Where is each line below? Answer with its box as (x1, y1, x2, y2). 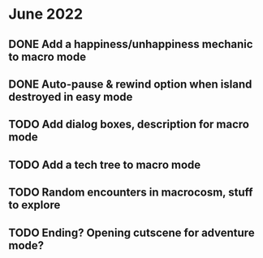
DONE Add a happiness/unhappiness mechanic (8, 37, 253, 51)
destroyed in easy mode (8, 90, 133, 104)
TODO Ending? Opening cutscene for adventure (8, 226, 255, 239)
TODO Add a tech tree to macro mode (8, 157, 201, 171)
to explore (8, 198, 61, 212)
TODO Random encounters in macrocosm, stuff (8, 186, 253, 200)
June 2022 (8, 5, 84, 24)
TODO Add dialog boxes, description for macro (8, 118, 250, 131)
